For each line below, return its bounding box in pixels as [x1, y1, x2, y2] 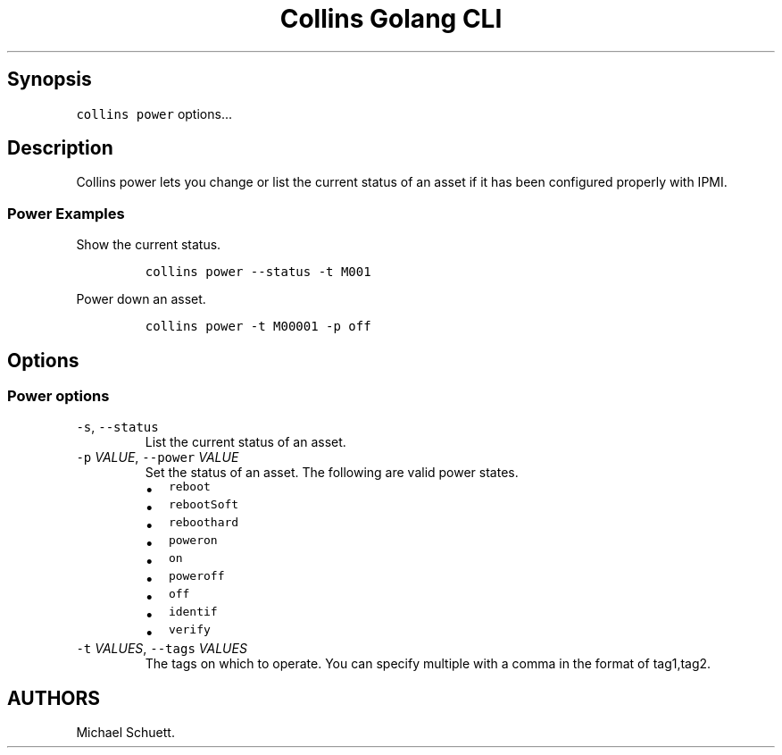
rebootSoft [168, 498, 239, 512]
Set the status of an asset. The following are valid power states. [145, 465, 519, 481]
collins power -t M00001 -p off [145, 319, 371, 334]
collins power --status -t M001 [145, 264, 371, 280]
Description [7, 137, 113, 160]
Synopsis [7, 68, 92, 91]
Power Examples [7, 204, 125, 222]
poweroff [168, 569, 225, 583]
